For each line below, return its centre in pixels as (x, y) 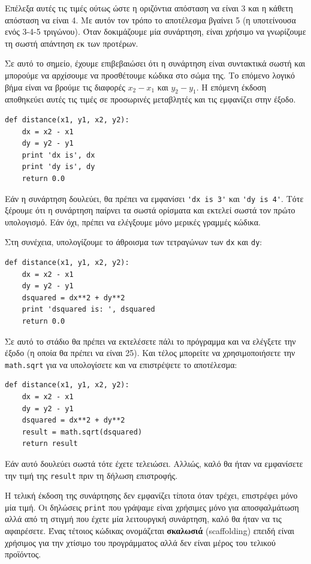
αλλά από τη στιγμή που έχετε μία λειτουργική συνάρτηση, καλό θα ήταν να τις (143, 519)
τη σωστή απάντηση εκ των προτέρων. (72, 43)
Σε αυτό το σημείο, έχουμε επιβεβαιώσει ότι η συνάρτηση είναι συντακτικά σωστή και (155, 63)
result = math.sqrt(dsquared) (82, 432)
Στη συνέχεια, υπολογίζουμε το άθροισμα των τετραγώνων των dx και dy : (134, 242)
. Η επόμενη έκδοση (231, 87)
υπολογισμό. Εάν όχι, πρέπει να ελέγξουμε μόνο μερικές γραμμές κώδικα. (133, 221)
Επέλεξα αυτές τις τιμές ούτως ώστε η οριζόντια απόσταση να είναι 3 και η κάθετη (149, 8)
